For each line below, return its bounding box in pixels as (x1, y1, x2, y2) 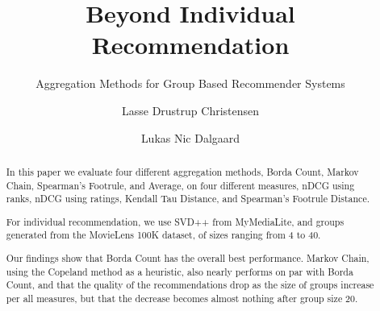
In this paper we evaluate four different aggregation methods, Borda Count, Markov (6, 164, 359, 178)
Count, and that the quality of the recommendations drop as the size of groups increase (6, 278, 374, 292)
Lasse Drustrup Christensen (121, 102, 260, 118)
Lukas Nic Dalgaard (140, 129, 240, 146)
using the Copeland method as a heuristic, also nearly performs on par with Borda (6, 264, 353, 278)
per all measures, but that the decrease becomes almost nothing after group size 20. (6, 291, 358, 305)
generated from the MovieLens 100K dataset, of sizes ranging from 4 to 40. (6, 228, 321, 242)
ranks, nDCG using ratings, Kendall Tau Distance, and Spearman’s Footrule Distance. (6, 192, 370, 205)
